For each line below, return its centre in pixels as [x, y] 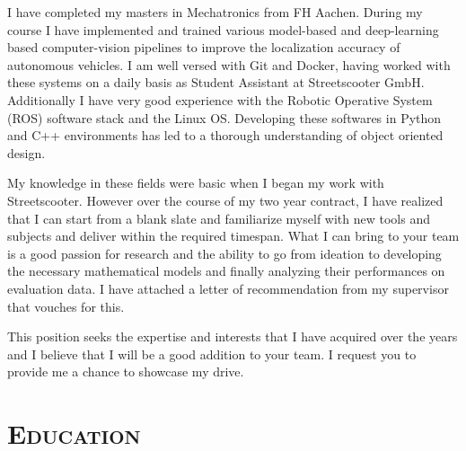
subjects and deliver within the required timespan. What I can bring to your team [233, 236]
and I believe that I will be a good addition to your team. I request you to [212, 354]
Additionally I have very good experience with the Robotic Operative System [220, 99]
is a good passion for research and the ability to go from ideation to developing [224, 253]
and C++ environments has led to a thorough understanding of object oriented [225, 135]
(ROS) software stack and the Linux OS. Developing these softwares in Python [224, 117]
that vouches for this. [66, 306]
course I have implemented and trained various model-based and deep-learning [223, 29]
